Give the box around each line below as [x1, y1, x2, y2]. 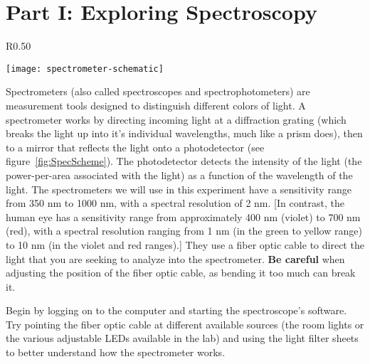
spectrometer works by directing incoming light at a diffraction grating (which [6, 112, 347, 127]
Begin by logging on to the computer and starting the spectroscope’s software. [6, 303, 347, 318]
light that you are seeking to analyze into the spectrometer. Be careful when [6, 251, 345, 266]
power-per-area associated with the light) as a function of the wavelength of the [6, 167, 353, 182]
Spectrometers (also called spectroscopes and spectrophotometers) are [6, 84, 310, 99]
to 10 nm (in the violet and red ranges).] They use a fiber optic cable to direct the [6, 237, 364, 252]
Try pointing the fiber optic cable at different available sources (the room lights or [6, 316, 364, 331]
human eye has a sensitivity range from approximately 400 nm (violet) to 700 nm [6, 209, 361, 224]
